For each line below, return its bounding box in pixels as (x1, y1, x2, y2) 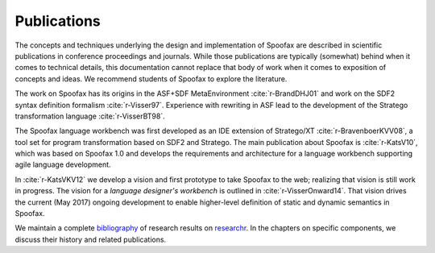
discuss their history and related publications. (14, 234, 167, 244)
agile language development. (14, 160, 112, 169)
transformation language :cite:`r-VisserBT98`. (14, 111, 165, 121)
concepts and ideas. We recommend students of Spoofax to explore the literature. (14, 73, 288, 84)
